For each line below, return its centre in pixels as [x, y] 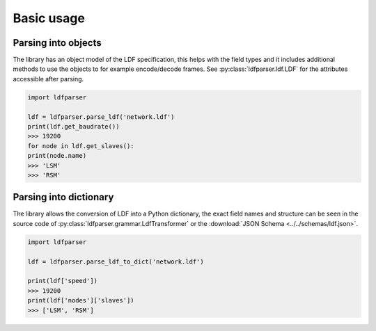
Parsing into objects [57, 43]
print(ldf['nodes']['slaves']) [81, 300]
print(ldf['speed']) [62, 281]
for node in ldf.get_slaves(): [81, 146]
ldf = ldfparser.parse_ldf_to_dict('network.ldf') [116, 261]
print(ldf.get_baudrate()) [73, 126]
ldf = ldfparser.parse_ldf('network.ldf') [101, 117]
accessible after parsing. [48, 79]
